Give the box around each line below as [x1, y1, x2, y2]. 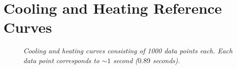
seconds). [152, 55, 180, 65]
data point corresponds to [23, 55, 99, 65]
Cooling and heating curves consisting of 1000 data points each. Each [23, 46, 233, 56]
